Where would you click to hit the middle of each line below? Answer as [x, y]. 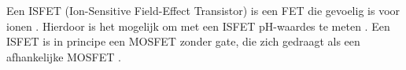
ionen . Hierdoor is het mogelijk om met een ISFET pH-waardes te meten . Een [198, 26]
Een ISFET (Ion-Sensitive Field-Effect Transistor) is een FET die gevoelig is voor [203, 10]
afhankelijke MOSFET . [64, 56]
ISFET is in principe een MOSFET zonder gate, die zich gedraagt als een [183, 41]
